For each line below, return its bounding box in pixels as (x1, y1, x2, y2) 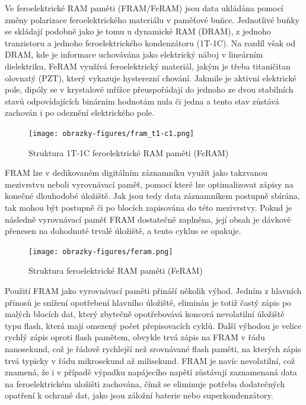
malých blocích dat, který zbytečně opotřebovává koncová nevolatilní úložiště (5, 308, 285, 320)
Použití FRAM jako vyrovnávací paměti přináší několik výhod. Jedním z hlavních (5, 284, 302, 296)
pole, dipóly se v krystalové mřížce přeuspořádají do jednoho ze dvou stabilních (5, 83, 294, 96)
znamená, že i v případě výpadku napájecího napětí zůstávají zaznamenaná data (5, 366, 297, 378)
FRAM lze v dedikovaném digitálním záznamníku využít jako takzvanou (5, 166, 267, 179)
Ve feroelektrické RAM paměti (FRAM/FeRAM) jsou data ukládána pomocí (5, 2, 283, 14)
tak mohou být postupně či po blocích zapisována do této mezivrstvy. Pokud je (5, 201, 292, 213)
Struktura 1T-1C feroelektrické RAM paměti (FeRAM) (28, 146, 229, 159)
